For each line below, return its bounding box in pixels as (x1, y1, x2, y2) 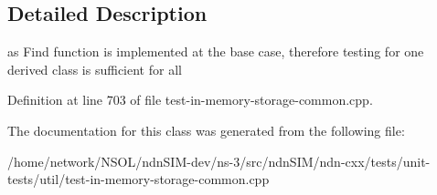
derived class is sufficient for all (7, 59, 182, 78)
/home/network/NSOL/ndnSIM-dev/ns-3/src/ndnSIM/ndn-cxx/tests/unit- (7, 151, 431, 170)
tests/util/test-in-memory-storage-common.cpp (7, 169, 270, 189)
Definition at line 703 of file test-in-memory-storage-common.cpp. (7, 90, 373, 109)
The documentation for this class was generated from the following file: (7, 120, 405, 139)
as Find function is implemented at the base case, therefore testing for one (7, 42, 424, 61)
